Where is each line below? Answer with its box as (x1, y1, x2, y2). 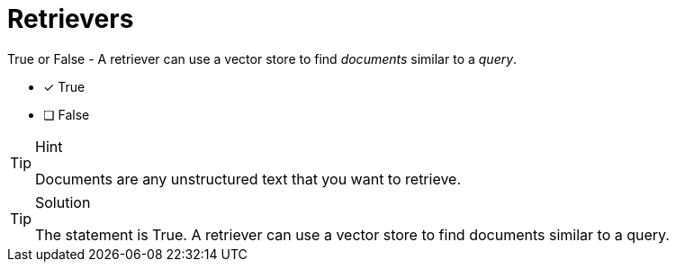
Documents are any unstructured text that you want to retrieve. (35, 169, 462, 188)
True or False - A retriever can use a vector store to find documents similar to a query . (7, 50, 518, 67)
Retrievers (7, 4, 134, 34)
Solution (35, 193, 91, 211)
